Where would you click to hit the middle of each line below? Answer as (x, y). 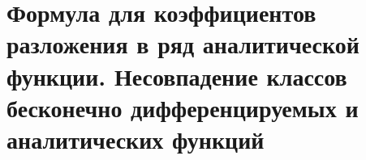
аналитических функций (136, 139)
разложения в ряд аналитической (183, 44)
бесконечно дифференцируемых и (183, 107)
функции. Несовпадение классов (177, 76)
